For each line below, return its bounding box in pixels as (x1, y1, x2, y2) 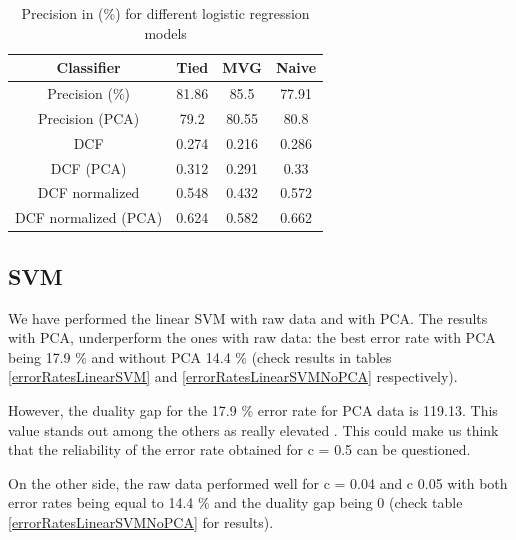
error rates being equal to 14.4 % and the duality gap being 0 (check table (8, 492, 463, 513)
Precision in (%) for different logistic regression (21, 3, 310, 23)
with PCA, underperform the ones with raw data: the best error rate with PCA (8, 327, 496, 348)
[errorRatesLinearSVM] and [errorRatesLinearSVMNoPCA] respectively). (8, 366, 458, 387)
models (144, 22, 187, 43)
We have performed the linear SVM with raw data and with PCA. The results (8, 307, 488, 328)
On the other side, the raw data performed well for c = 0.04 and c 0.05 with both (8, 472, 508, 493)
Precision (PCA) (38, 107, 140, 128)
